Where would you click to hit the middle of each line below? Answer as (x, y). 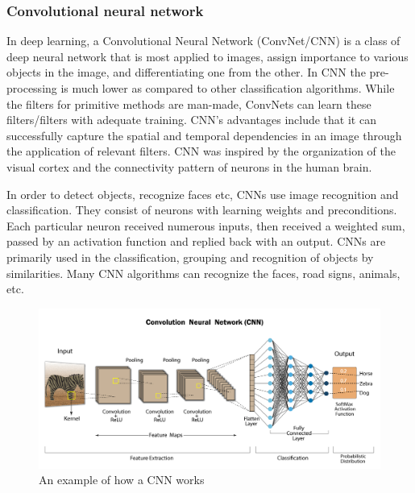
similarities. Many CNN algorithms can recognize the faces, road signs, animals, (203, 273)
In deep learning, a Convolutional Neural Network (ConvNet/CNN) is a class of (203, 41)
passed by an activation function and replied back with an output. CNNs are (196, 241)
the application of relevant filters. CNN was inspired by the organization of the (201, 151)
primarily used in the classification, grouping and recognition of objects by (190, 257)
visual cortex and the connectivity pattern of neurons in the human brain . (189, 166)
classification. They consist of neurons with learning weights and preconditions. (202, 210)
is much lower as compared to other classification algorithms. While (228, 88)
